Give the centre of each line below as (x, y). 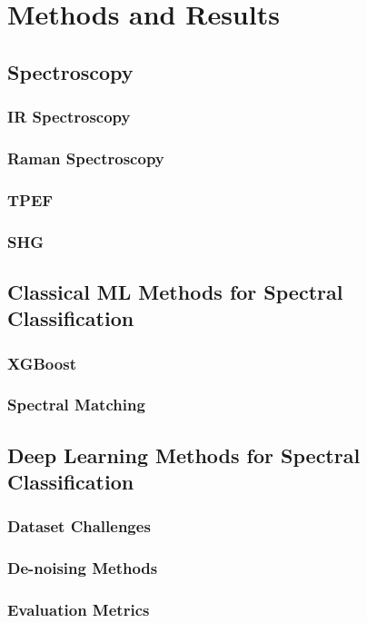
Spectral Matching (76, 405)
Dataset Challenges (79, 526)
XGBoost (42, 363)
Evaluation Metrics (79, 610)
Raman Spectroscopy (86, 158)
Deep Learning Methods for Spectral (184, 455)
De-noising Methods (83, 568)
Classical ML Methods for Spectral (175, 291)
